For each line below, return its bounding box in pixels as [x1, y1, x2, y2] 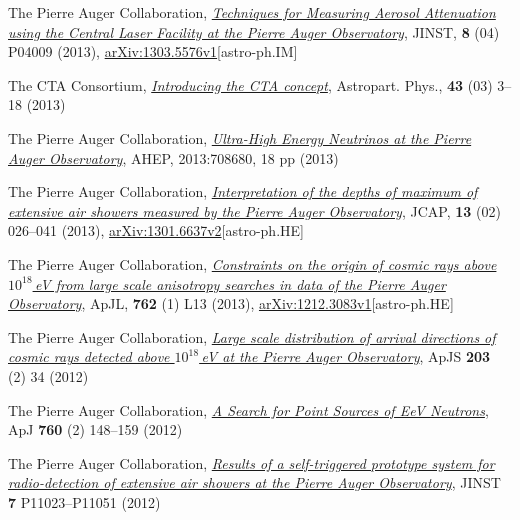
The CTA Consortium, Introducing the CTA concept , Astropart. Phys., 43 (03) [8, 74, 493, 95]
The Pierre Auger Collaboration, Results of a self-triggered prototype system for [8, 452, 495, 473]
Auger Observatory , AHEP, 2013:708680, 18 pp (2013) [8, 147, 339, 168]
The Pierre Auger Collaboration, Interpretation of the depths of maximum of [8, 181, 478, 202]
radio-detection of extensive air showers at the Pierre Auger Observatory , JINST [8, 472, 501, 493]
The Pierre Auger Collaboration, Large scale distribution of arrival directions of [8, 326, 496, 347]
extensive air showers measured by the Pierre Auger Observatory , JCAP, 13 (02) [8, 200, 501, 221]
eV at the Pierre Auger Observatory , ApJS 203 [201, 346, 491, 367]
